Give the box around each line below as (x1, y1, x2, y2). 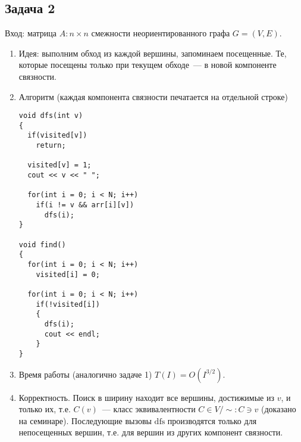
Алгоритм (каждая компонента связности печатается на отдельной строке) (18, 90, 288, 102)
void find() (18, 240, 66, 249)
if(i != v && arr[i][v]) (36, 201, 134, 210)
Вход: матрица (5, 27, 57, 39)
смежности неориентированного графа (91, 27, 230, 39)
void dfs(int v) (18, 111, 83, 120)
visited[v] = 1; (27, 161, 92, 170)
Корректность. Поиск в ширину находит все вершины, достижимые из (18, 391, 275, 403)
